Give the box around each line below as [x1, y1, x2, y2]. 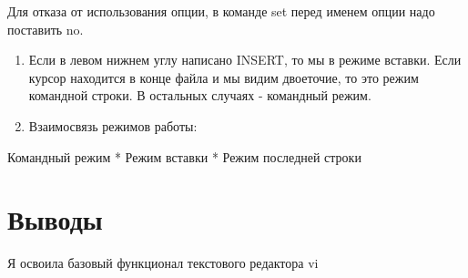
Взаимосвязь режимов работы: [28, 116, 198, 135]
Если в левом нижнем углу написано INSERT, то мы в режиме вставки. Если [28, 50, 462, 69]
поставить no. [7, 19, 84, 38]
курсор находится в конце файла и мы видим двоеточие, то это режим [28, 67, 419, 87]
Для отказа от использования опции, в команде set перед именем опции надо [7, 2, 435, 20]
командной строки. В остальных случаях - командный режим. [28, 86, 371, 105]
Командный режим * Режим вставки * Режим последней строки [7, 147, 361, 166]
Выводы [7, 201, 103, 238]
